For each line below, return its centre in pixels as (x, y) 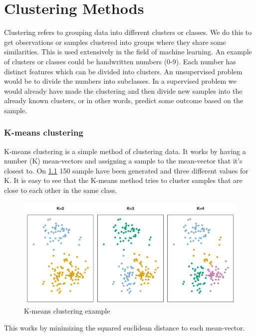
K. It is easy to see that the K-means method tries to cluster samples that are (123, 180)
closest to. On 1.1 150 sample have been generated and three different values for (126, 170)
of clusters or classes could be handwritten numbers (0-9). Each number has (120, 61)
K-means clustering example (67, 311)
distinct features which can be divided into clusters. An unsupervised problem (123, 71)
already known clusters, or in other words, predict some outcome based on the (124, 100)
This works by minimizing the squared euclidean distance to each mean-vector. (125, 327)
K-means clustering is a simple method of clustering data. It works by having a (125, 151)
